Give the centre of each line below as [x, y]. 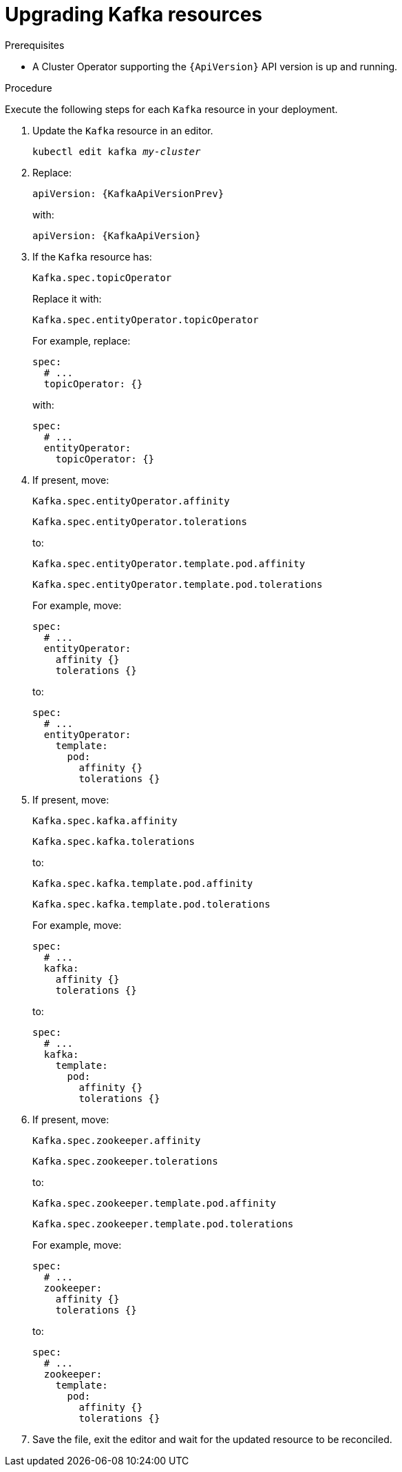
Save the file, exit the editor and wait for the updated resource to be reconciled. [212, 1439]
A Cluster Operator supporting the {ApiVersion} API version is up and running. [215, 66]
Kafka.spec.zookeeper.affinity [117, 1140]
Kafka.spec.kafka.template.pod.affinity [143, 883]
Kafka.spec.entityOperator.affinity [131, 501]
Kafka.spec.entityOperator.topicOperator [146, 319]
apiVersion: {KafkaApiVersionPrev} [128, 193]
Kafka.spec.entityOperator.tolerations [140, 521]
